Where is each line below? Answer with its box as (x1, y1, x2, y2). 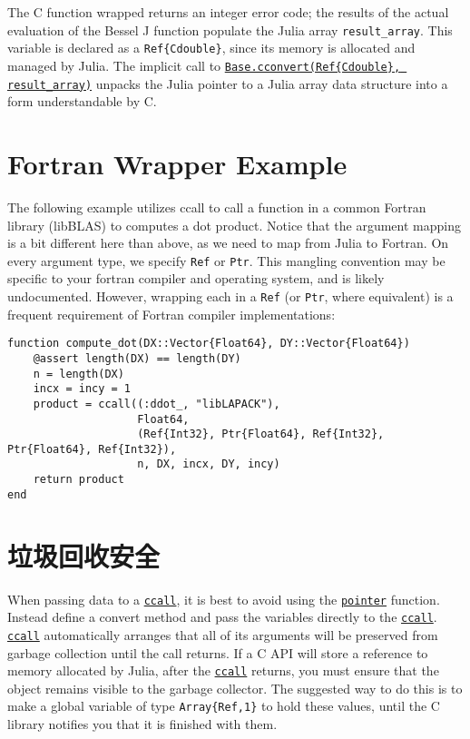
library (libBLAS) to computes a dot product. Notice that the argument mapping (7, 215, 461, 234)
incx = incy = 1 (33, 382, 132, 396)
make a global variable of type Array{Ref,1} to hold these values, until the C (7, 696, 440, 715)
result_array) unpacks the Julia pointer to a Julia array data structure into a (7, 74, 448, 93)
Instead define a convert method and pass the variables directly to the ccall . (7, 607, 437, 626)
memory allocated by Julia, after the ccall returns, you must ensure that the (7, 661, 439, 680)
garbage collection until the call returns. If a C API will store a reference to (7, 643, 428, 662)
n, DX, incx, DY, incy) (137, 458, 280, 471)
